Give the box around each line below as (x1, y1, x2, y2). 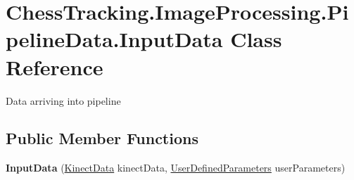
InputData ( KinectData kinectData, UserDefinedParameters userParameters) (6, 160, 346, 175)
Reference (6, 52, 103, 81)
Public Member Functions (6, 127, 198, 149)
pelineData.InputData (6, 25, 223, 53)
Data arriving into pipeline (6, 93, 121, 108)
